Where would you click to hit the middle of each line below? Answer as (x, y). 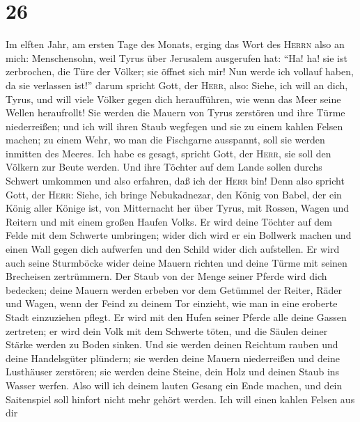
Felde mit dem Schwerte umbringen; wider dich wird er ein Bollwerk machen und (179, 235)
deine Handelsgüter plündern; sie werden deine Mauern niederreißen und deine (173, 358)
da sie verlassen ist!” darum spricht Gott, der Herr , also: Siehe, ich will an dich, (177, 85)
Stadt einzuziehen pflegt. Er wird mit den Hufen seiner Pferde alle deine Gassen (176, 317)
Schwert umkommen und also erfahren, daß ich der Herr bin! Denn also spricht (175, 181)
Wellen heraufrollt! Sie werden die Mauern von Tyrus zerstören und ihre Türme (175, 112)
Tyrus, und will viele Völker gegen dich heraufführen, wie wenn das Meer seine (173, 99)
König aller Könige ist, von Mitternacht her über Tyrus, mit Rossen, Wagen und (178, 208)
